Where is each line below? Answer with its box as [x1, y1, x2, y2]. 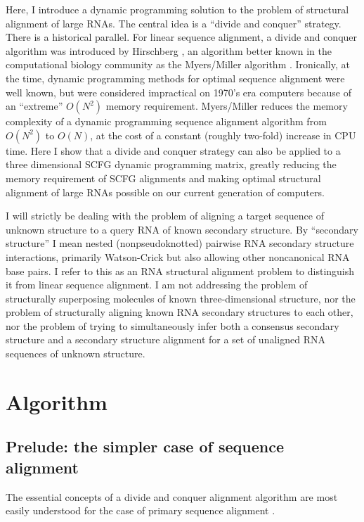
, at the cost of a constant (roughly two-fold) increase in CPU [90, 127, 356, 142]
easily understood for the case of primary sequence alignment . [6, 503, 275, 518]
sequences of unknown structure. [6, 346, 145, 361]
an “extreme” [6, 98, 63, 113]
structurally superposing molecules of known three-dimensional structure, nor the [6, 291, 356, 305]
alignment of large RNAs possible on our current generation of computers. [6, 184, 325, 199]
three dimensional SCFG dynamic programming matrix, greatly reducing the [6, 157, 337, 172]
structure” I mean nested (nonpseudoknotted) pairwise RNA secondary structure [6, 236, 354, 250]
